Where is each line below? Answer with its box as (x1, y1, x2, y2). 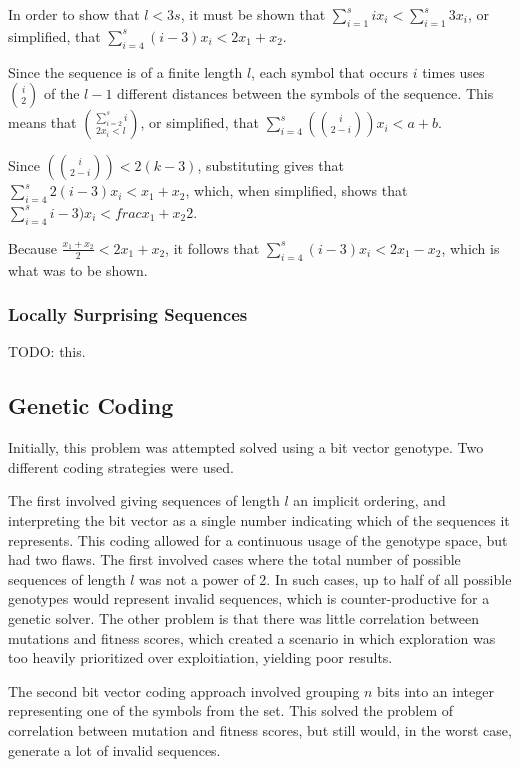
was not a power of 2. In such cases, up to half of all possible (139, 568, 512, 589)
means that (8, 112, 77, 133)
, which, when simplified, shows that (185, 180, 408, 201)
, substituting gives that (197, 155, 344, 176)
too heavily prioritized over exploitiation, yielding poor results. (8, 647, 393, 668)
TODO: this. (8, 341, 86, 362)
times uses (422, 61, 485, 82)
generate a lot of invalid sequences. (8, 739, 221, 760)
